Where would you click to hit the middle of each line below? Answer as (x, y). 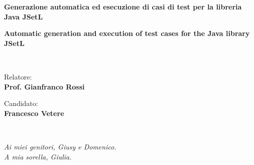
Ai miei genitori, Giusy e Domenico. (60, 147)
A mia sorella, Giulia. (38, 156)
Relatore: (18, 77)
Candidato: (21, 103)
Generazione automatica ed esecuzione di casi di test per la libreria (123, 7)
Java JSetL (24, 16)
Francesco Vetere (34, 113)
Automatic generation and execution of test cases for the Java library (127, 33)
